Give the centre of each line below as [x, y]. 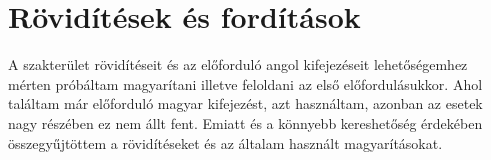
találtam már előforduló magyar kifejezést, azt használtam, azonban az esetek [245, 103]
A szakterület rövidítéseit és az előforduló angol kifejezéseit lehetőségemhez [238, 64]
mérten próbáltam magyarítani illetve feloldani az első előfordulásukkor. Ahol [245, 83]
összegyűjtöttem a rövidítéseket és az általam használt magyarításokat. [225, 142]
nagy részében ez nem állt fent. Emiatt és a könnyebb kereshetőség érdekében [245, 122]
